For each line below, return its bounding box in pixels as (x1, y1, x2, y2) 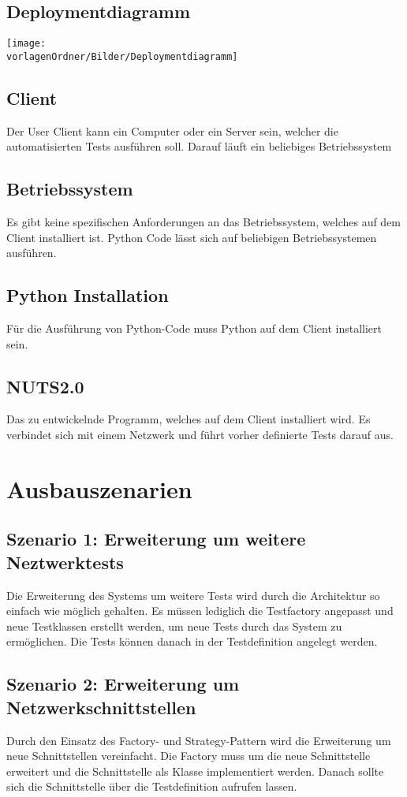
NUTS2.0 (6, 374, 84, 398)
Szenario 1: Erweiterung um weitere (6, 527, 306, 551)
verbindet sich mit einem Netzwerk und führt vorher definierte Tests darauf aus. (6, 426, 394, 443)
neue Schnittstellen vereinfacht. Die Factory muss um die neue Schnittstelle (6, 747, 371, 764)
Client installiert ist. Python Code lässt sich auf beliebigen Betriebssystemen (6, 229, 377, 245)
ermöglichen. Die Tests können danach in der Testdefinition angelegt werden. (6, 633, 378, 650)
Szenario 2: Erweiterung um (6, 672, 240, 696)
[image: (6, 38, 47, 50)
